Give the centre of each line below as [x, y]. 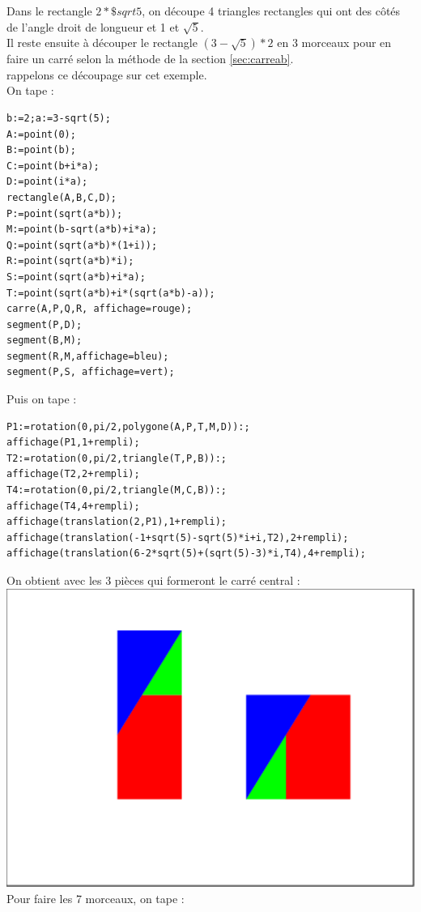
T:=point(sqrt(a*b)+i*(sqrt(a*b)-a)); [111, 293]
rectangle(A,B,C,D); [62, 197]
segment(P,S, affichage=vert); [91, 372]
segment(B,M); [45, 341]
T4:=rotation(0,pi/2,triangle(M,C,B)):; [117, 490]
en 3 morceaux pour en [334, 43]
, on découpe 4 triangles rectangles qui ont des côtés [271, 11]
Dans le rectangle [49, 11]
